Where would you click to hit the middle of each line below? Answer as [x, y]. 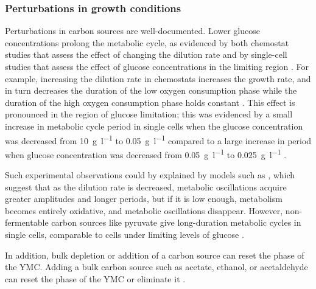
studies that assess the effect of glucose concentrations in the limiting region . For [157, 66]
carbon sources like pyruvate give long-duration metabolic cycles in [176, 222]
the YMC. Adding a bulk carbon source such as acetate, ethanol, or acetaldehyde [156, 267]
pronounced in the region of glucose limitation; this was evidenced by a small [149, 114]
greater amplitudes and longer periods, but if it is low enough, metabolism [144, 199]
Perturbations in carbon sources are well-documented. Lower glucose [132, 31]
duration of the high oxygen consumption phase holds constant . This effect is [150, 102]
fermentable [27, 222]
